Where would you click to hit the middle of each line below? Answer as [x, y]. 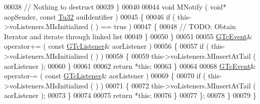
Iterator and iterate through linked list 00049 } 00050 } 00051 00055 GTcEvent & [128, 36]
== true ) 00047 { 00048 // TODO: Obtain [168, 26]
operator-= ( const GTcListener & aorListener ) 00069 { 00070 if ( [105, 76]
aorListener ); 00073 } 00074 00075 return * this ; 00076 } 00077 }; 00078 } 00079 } [130, 95]
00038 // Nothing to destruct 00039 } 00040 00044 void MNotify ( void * [115, 7]
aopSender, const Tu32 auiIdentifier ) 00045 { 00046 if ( [90, 16]
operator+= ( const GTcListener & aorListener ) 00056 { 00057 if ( [106, 46]
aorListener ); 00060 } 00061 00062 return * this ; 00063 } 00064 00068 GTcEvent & [130, 66]
